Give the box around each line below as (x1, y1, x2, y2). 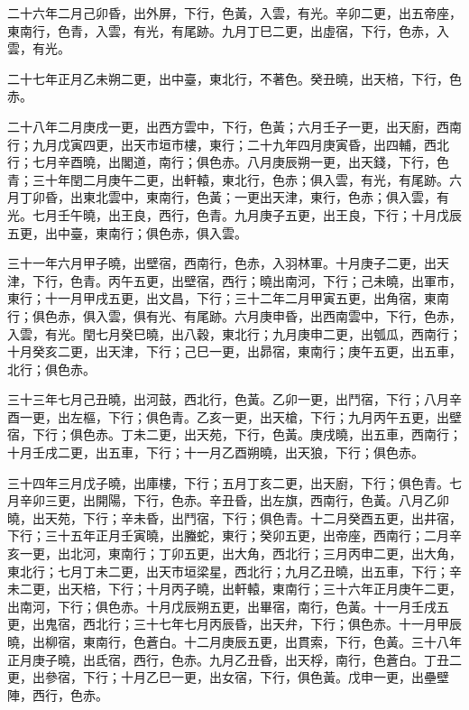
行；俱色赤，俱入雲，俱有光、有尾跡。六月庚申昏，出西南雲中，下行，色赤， (7, 306, 462, 325)
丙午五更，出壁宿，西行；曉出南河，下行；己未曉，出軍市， (107, 271, 462, 290)
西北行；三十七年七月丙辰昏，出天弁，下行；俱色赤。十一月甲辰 (82, 614, 462, 633)
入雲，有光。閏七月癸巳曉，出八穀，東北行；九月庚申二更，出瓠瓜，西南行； (7, 324, 462, 343)
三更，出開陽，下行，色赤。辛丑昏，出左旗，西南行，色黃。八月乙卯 (44, 491, 449, 510)
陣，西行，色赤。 (7, 685, 108, 704)
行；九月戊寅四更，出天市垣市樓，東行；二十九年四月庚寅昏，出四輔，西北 (7, 134, 449, 153)
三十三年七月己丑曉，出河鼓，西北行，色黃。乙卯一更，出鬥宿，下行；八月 (7, 390, 449, 409)
